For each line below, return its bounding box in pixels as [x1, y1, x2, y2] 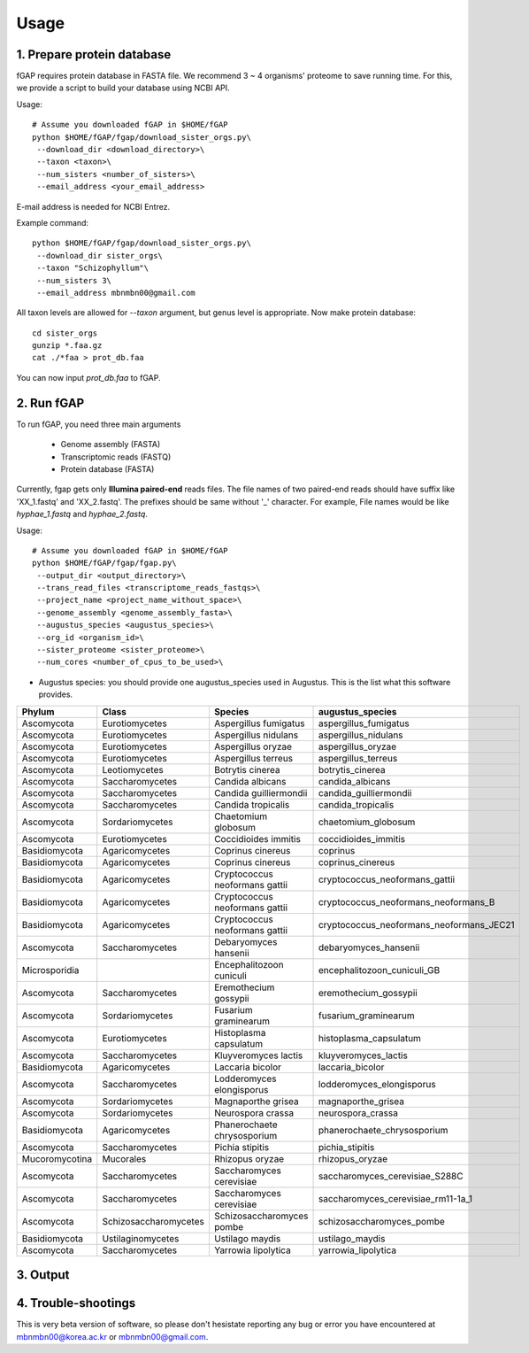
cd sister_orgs [32, 328, 98, 338]
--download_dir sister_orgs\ [36, 251, 164, 260]
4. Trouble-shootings [16, 1295, 136, 1310]
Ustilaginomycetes [102, 1232, 180, 1244]
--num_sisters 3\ [36, 275, 112, 285]
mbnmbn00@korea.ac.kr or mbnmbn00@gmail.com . [16, 1331, 209, 1341]
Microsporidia [21, 963, 80, 976]
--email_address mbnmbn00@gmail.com [36, 288, 196, 298]
